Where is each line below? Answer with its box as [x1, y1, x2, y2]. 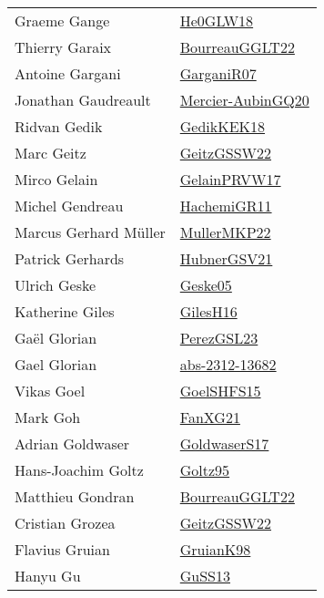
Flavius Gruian [15, 539, 110, 560]
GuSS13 [179, 565, 231, 586]
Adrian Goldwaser [15, 433, 130, 454]
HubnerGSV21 [179, 248, 273, 269]
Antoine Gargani [15, 63, 121, 84]
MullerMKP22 [179, 222, 271, 242]
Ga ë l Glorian [15, 327, 97, 348]
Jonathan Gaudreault [15, 89, 151, 110]
